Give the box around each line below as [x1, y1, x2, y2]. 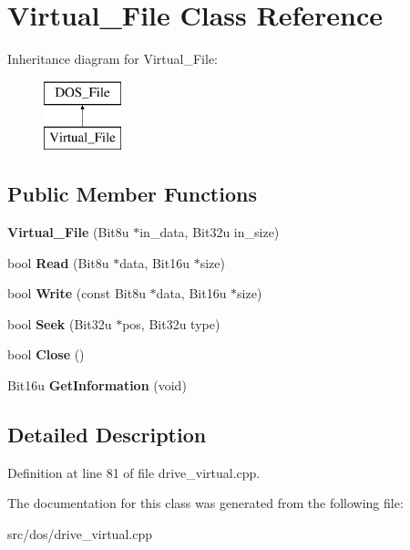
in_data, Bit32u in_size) [139, 223, 280, 242]
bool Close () [7, 345, 85, 364]
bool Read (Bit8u [7, 253, 109, 272]
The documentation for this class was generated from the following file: [7, 493, 404, 513]
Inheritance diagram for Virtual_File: [7, 49, 218, 68]
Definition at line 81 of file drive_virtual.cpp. [7, 462, 261, 482]
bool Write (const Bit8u [7, 284, 146, 303]
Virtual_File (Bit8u [7, 223, 129, 242]
